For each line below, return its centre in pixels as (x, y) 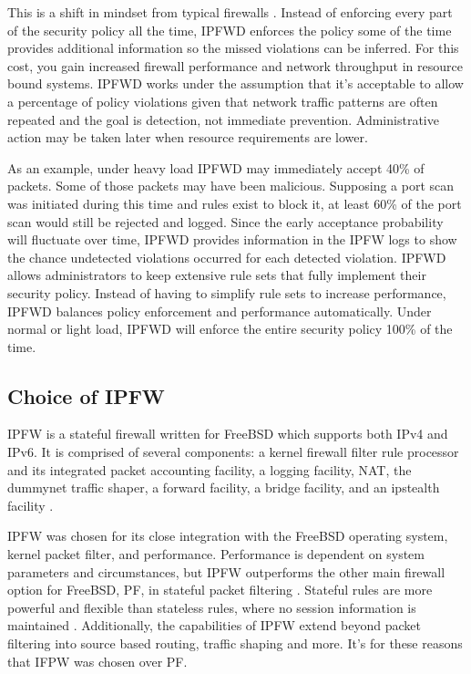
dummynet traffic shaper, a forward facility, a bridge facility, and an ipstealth (224, 487)
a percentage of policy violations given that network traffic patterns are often (223, 101)
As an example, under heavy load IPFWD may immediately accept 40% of (216, 167)
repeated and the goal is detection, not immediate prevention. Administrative (223, 119)
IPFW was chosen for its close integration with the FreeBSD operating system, (228, 536)
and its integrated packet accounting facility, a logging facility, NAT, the (210, 469)
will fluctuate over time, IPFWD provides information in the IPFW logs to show (232, 239)
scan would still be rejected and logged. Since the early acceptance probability (225, 221)
